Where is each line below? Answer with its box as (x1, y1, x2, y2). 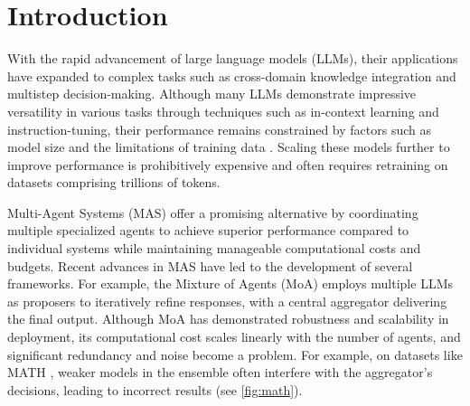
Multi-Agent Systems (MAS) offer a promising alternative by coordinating (7, 203, 418, 222)
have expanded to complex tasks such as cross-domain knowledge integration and (7, 66, 456, 85)
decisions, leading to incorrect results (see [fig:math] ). (7, 380, 303, 399)
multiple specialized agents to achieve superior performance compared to (7, 221, 409, 240)
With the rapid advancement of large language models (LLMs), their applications (7, 49, 458, 68)
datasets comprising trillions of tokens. (7, 173, 221, 192)
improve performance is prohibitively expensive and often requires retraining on (7, 155, 448, 174)
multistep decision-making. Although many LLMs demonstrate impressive (7, 84, 417, 103)
